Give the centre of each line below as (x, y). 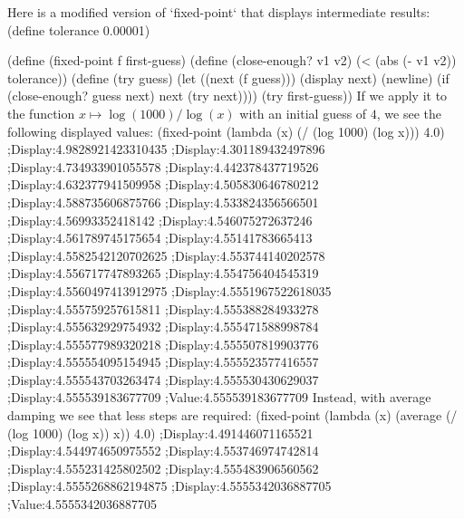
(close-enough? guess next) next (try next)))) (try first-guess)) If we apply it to (227, 96)
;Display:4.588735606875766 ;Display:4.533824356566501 (163, 202)
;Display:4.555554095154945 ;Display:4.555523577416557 (163, 362)
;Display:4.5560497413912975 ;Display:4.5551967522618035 (169, 290)
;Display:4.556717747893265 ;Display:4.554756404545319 (163, 273)
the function (41, 113)
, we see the (409, 113)
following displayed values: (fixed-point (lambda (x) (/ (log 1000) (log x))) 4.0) (226, 131)
